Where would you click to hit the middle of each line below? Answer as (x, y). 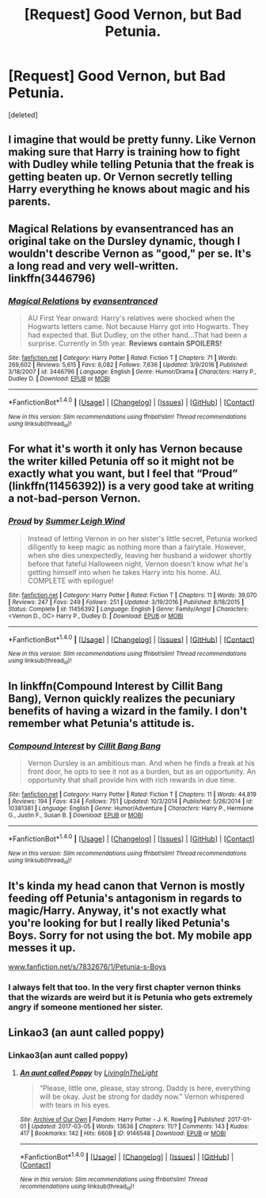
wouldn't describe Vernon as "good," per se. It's (130, 253)
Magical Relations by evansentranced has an (121, 229)
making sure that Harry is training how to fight (124, 152)
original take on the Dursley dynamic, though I (124, 241)
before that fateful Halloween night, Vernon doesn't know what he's (138, 564)
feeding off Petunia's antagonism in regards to (125, 898)
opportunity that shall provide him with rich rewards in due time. (132, 780)
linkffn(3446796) (52, 278)
